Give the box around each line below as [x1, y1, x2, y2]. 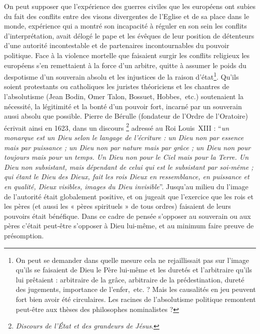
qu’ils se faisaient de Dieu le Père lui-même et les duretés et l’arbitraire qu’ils [15, 264, 252, 275]
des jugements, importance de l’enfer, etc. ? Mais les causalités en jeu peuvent [15, 284, 256, 294]
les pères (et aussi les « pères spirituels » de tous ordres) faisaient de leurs [4, 201, 231, 211]
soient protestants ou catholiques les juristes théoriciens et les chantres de [4, 81, 229, 92]
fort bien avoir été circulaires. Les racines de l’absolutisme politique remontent [15, 293, 256, 304]
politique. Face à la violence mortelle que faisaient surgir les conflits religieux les [4, 50, 250, 60]
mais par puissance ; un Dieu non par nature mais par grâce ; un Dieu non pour [4, 142, 251, 152]
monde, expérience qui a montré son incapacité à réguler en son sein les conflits [4, 21, 247, 31]
